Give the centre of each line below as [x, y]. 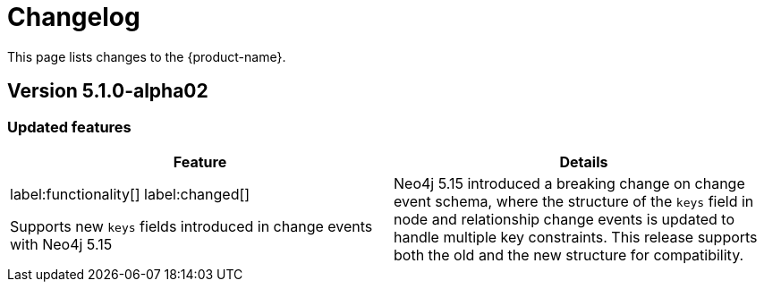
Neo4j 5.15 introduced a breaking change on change [569, 183]
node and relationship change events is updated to [564, 219]
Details [584, 161]
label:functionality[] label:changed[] [130, 194]
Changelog [74, 17]
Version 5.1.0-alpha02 [108, 91]
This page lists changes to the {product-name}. [147, 56]
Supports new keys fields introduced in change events [191, 226]
